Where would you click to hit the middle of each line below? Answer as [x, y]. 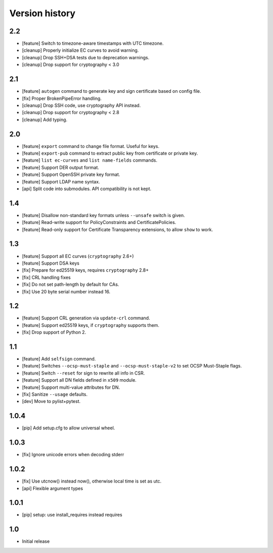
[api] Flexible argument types [53, 488]
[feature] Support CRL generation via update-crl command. [86, 318]
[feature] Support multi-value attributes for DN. [71, 387]
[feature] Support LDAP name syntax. [61, 181]
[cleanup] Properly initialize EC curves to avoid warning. [80, 50]
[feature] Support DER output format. [61, 167]
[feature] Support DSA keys [51, 263]
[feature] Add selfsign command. [59, 359]
